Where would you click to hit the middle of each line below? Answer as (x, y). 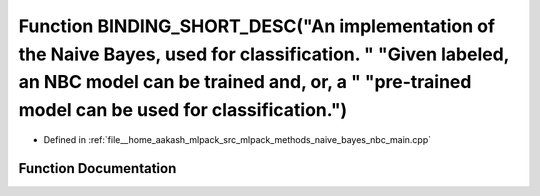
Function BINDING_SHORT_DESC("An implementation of (256, 26)
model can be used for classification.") (183, 110)
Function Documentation (97, 168)
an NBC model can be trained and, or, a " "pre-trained (245, 82)
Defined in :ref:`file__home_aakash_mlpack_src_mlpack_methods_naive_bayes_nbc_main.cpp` (237, 139)
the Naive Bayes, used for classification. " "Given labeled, (264, 54)
